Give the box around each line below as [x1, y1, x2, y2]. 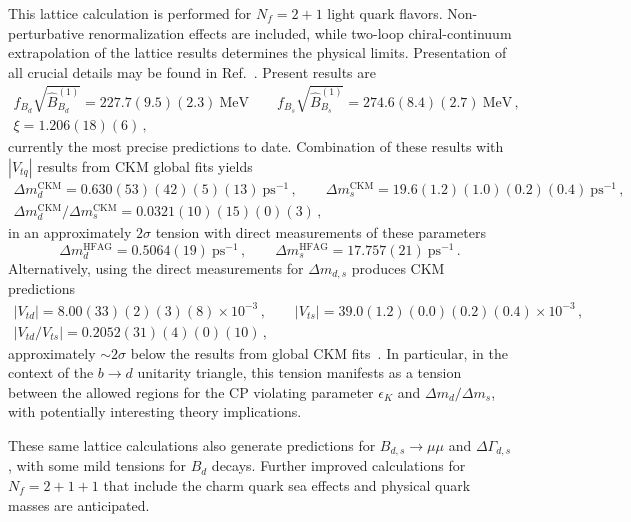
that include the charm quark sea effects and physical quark [103, 474, 471, 495]
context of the [8, 362, 94, 383]
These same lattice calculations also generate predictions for [8, 434, 376, 455]
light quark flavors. [327, 3, 443, 23]
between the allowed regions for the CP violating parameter [8, 381, 374, 402]
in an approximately [8, 222, 132, 243]
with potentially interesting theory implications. [8, 401, 302, 422]
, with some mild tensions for [8, 455, 186, 476]
